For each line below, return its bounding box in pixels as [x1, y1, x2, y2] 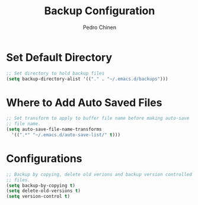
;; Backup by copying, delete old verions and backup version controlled [6, 171, 193, 177]
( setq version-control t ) [6, 194, 70, 200]
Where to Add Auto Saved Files [6, 96, 162, 109]
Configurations [6, 152, 82, 165]
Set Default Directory [6, 50, 113, 64]
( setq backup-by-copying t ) [6, 182, 76, 188]
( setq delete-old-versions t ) [6, 188, 81, 194]
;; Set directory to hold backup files [6, 70, 105, 76]
